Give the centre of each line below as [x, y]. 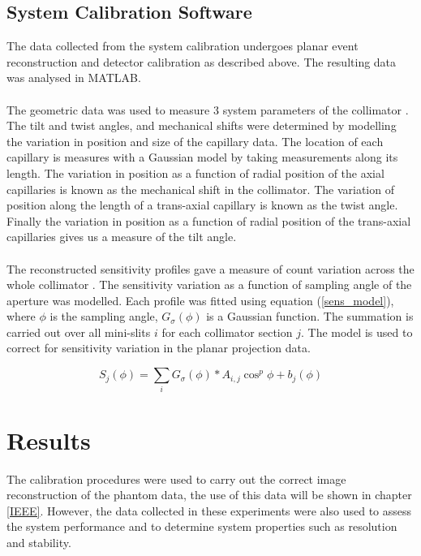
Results [49, 440]
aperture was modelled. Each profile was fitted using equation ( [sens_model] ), [200, 300]
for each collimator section [227, 332]
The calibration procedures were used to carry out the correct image [176, 478]
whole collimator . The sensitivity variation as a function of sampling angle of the [209, 284]
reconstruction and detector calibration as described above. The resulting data [202, 61]
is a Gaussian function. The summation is [310, 316]
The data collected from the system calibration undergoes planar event [183, 46]
